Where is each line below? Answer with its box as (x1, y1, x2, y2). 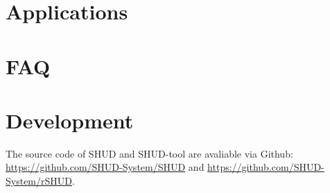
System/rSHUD (6, 174, 72, 188)
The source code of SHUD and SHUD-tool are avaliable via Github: (6, 146, 293, 160)
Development (6, 106, 134, 134)
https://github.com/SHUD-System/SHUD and (6, 160, 205, 174)
